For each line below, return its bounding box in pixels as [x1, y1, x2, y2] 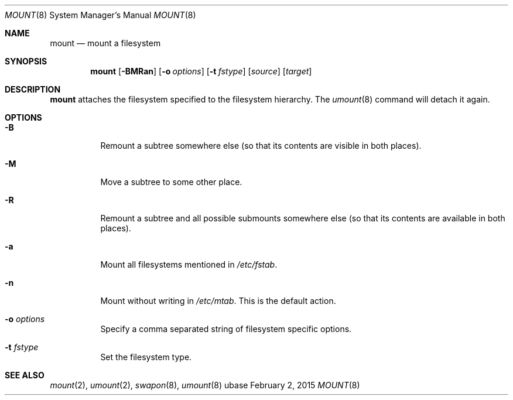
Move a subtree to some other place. [100, 177, 242, 187]
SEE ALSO [5, 370, 45, 380]
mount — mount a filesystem [50, 38, 161, 48]
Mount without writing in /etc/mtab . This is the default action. [100, 296, 336, 306]
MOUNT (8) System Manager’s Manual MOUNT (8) [5, 10, 196, 20]
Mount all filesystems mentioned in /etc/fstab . [100, 259, 278, 269]
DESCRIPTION [5, 84, 61, 94]
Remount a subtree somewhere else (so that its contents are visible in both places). [100, 141, 422, 151]
